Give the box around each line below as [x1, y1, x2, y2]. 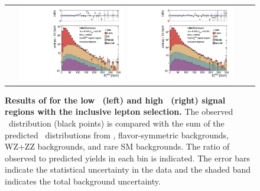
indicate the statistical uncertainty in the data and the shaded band [5, 163, 251, 176]
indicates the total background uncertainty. [5, 174, 161, 187]
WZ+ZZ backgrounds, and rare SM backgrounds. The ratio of [5, 140, 230, 153]
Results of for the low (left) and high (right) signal [5, 93, 226, 106]
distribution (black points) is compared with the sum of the [8, 116, 225, 129]
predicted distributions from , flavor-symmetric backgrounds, [5, 128, 229, 141]
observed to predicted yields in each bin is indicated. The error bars [5, 151, 251, 164]
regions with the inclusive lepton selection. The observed [5, 105, 233, 118]
